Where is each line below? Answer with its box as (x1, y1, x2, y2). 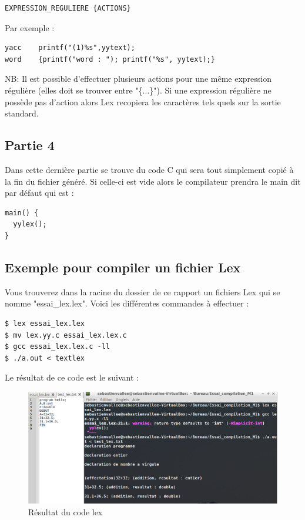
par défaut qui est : (5, 186, 74, 199)
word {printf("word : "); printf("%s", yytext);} (5, 55, 215, 64)
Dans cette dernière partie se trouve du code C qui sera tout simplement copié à (5, 163, 294, 175)
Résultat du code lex (28, 505, 103, 518)
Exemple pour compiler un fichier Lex (5, 258, 241, 276)
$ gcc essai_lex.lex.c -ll (5, 342, 110, 351)
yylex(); (13, 220, 47, 229)
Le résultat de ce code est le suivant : (5, 371, 139, 384)
